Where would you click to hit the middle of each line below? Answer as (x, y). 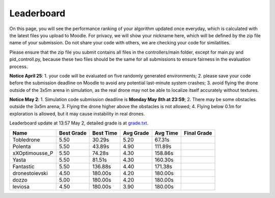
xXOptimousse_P (33, 153)
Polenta (22, 146)
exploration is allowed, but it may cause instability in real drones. (77, 114)
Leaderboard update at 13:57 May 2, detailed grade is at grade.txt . (79, 123)
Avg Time (166, 133)
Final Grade (198, 133)
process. (19, 66)
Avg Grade (136, 133)
